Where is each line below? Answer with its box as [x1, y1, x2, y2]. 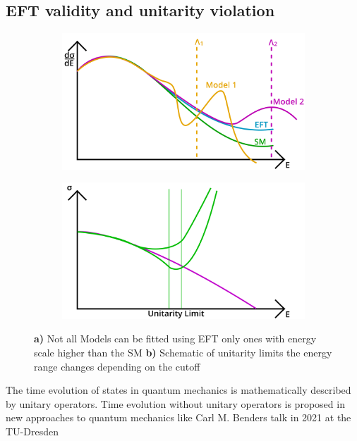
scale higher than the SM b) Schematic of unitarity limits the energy [34, 344, 332, 359]
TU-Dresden [6, 423, 59, 438]
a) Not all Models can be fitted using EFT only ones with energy [34, 331, 317, 346]
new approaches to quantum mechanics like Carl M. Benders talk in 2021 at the [6, 410, 351, 425]
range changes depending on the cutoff [34, 359, 200, 373]
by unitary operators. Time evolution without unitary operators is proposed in [6, 396, 345, 411]
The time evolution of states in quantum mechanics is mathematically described [6, 383, 351, 397]
